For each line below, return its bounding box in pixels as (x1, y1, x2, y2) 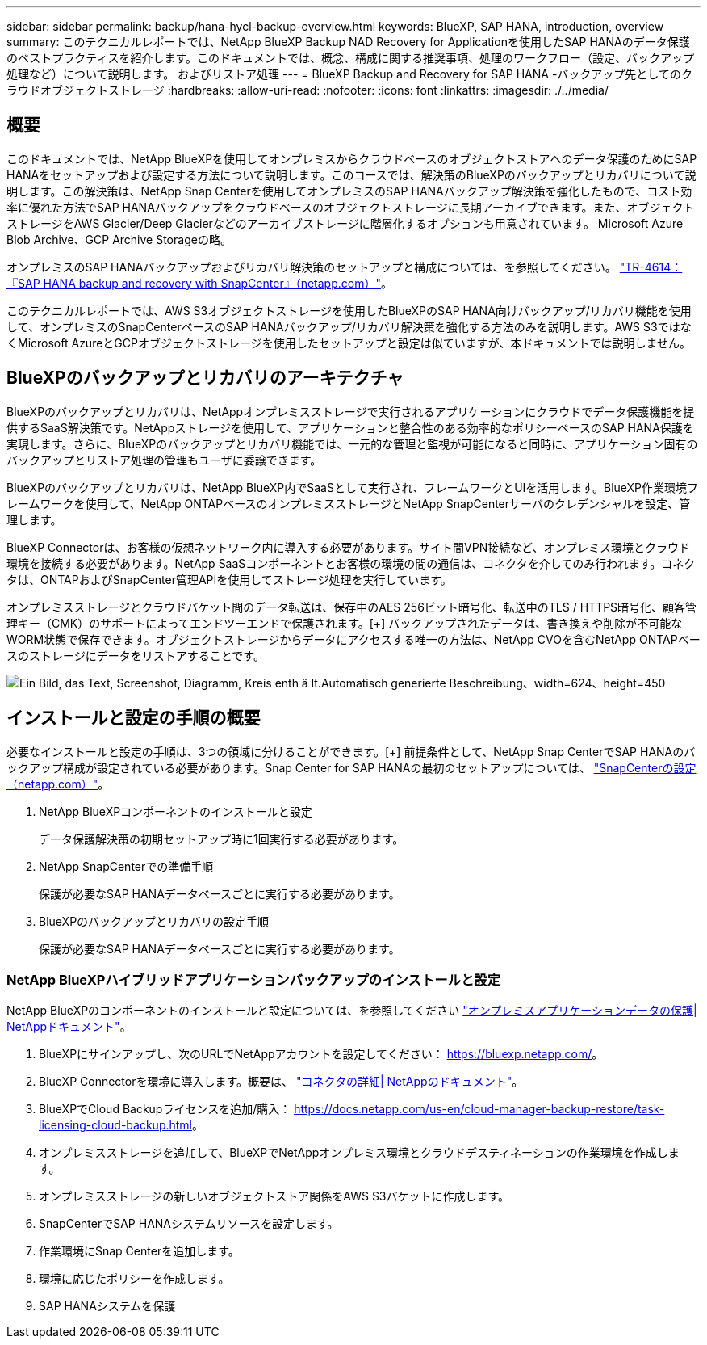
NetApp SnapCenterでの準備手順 (39, 859, 214, 873)
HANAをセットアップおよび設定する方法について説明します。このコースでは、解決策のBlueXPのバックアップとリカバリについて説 (6, 167, 697, 182)
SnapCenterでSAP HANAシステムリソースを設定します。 (39, 1217, 339, 1231)
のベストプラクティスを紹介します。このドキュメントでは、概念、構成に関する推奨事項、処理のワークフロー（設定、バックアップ (6, 51, 695, 65)
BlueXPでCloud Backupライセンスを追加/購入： (39, 1102, 291, 1116)
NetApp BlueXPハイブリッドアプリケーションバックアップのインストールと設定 (6, 971, 501, 988)
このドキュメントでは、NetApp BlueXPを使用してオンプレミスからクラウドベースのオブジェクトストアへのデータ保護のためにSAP (6, 151, 697, 166)
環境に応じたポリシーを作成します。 (39, 1271, 230, 1286)
